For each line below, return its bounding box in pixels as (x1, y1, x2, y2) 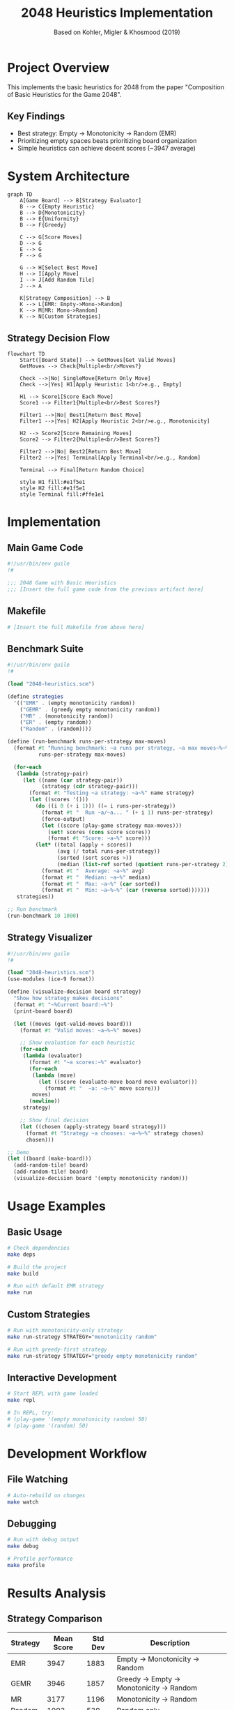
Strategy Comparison (7, 1613, 103, 1625)
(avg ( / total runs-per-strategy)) (56, 848, 160, 855)
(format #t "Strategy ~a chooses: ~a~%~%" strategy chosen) (25, 1130, 204, 1137)
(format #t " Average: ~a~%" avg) (41, 867, 145, 875)
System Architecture (7, 168, 130, 184)
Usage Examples (7, 1198, 107, 1214)
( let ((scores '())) (29, 796, 89, 803)
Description (150, 1637, 190, 1647)
